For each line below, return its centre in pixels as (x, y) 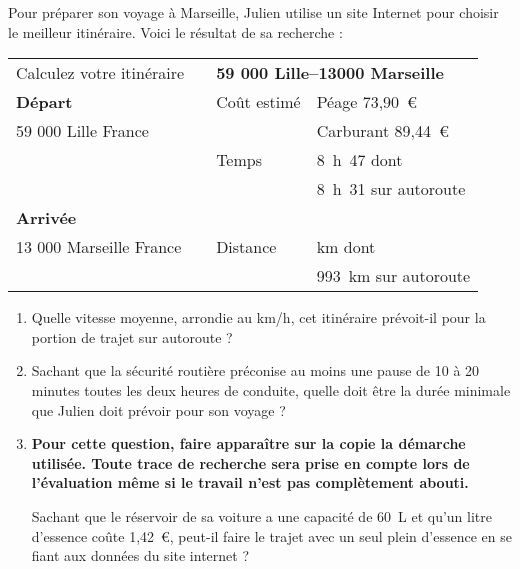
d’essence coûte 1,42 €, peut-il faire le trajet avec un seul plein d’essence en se (271, 535)
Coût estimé (258, 102)
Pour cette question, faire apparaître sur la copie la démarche (248, 443)
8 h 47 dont (359, 160)
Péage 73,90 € (367, 102)
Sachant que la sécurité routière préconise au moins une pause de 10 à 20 (255, 370)
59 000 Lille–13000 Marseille (330, 73)
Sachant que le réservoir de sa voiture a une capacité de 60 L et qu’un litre (261, 515)
